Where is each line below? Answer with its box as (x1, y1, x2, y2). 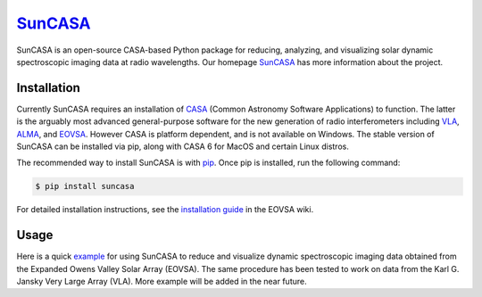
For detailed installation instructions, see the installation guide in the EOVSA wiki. (16, 204, 314, 215)
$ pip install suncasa (35, 181, 135, 192)
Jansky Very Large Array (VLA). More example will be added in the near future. (16, 276, 307, 287)
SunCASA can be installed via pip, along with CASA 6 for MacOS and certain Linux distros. (16, 141, 350, 152)
